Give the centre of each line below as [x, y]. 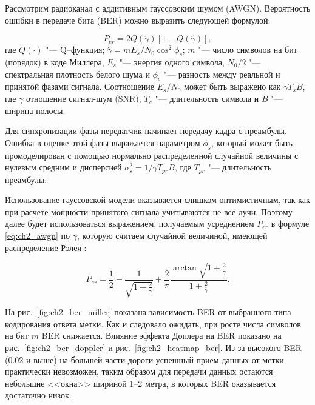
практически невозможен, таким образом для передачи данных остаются [139, 371]
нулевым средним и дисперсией [63, 167]
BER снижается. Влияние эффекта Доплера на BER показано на [161, 336]
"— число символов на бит [248, 49]
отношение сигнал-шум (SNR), [83, 98]
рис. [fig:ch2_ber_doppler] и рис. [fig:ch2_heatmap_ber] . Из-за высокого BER [154, 347]
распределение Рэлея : [46, 247]
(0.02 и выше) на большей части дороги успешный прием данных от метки [144, 359]
